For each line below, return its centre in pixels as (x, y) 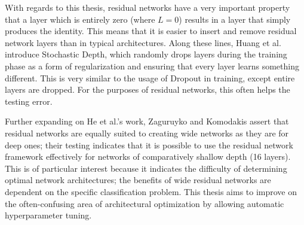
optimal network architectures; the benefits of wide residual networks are (138, 180)
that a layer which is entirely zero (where (80, 19)
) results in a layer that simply (235, 19)
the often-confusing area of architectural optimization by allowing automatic (145, 203)
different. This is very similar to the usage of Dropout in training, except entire (150, 77)
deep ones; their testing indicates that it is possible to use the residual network (149, 145)
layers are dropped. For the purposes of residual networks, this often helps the (148, 89)
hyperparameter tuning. (48, 215)
